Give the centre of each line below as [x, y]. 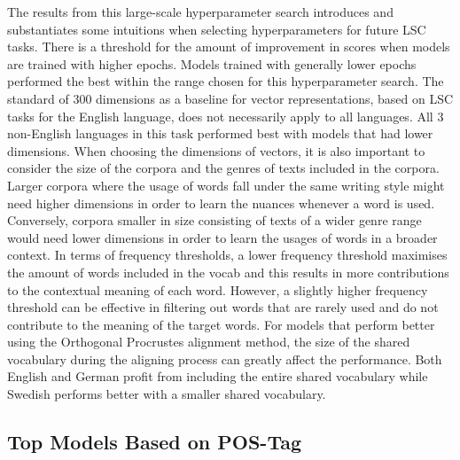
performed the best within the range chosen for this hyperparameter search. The [226, 81]
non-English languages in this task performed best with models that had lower [220, 133]
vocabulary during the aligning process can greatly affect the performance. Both [225, 359]
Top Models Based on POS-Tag [154, 442]
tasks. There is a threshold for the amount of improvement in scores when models [229, 47]
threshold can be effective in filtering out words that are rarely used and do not [223, 307]
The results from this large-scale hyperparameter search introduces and [200, 12]
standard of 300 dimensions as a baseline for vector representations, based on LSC [230, 98]
